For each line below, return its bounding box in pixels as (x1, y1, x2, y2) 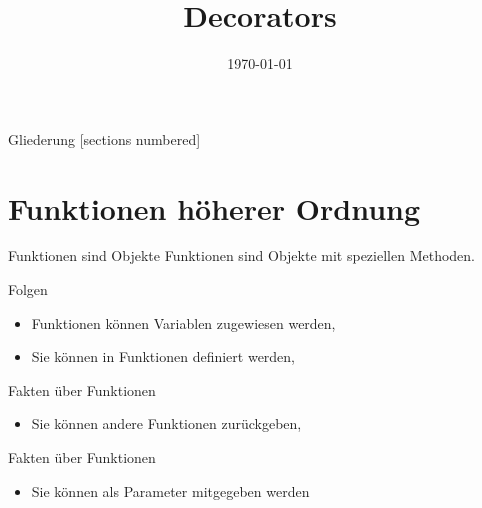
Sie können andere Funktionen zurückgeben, (31, 413, 302, 434)
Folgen (8, 279, 48, 300)
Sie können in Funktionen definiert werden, (31, 346, 296, 367)
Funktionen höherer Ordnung (8, 187, 421, 228)
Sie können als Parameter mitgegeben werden (31, 480, 310, 501)
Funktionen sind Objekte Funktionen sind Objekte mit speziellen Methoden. (8, 245, 475, 266)
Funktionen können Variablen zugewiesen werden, (31, 312, 336, 333)
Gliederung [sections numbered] (8, 128, 201, 149)
